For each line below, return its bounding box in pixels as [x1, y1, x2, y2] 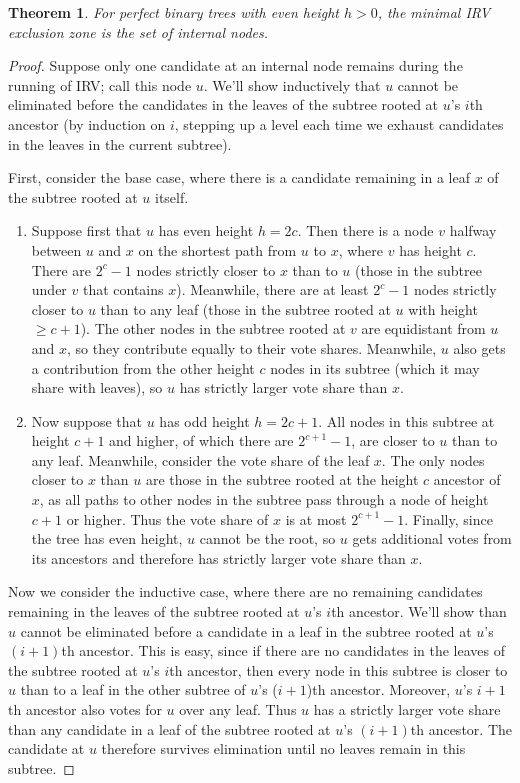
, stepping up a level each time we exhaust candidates [174, 113, 504, 134]
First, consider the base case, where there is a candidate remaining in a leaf [8, 167, 470, 188]
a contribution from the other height [31, 357, 255, 378]
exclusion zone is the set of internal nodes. [8, 21, 269, 42]
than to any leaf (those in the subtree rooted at [100, 298, 391, 319]
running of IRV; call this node [8, 74, 192, 95]
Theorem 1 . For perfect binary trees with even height [8, 2, 340, 22]
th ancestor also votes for [8, 699, 162, 719]
